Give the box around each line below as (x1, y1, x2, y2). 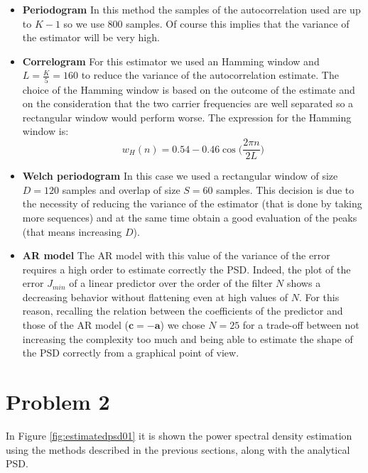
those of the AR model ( (22, 317, 129, 332)
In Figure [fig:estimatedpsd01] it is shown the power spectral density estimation (6, 428, 352, 442)
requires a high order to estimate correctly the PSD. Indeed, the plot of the (22, 261, 351, 276)
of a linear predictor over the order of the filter (69, 276, 273, 290)
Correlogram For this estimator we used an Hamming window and (22, 53, 320, 68)
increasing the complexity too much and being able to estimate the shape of (22, 331, 353, 346)
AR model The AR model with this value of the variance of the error (22, 248, 330, 263)
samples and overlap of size (62, 182, 180, 197)
